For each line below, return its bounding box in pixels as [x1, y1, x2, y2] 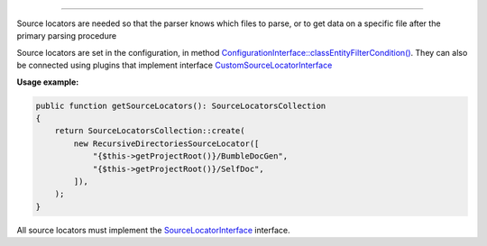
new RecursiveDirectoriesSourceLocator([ [73, 138, 260, 149]
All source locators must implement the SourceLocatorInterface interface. [16, 224, 290, 235]
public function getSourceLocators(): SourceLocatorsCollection [35, 100, 326, 111]
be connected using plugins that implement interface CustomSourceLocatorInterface [16, 59, 333, 71]
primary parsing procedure [16, 31, 117, 41]
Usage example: [16, 77, 79, 87]
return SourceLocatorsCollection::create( [54, 126, 245, 136]
